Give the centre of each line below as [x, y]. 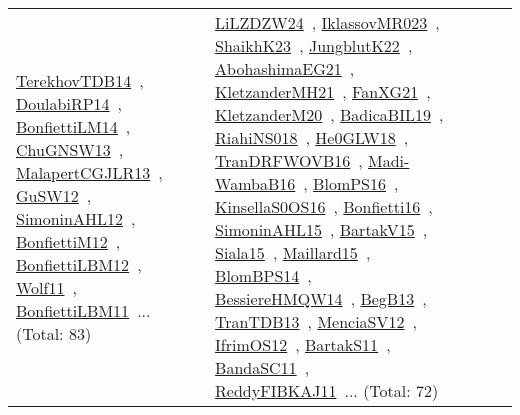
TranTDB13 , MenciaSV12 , [316, 321]
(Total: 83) [54, 333]
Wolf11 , [46, 287]
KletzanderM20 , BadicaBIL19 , [329, 114]
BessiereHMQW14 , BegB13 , [321, 298]
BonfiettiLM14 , [73, 126]
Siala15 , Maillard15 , [293, 252]
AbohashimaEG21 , [285, 68]
